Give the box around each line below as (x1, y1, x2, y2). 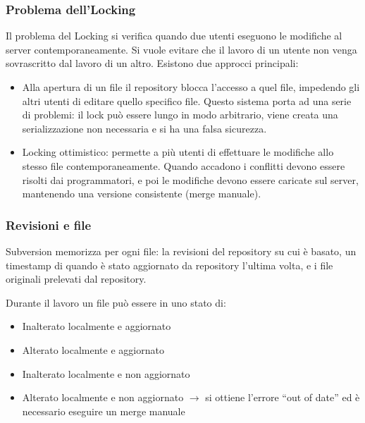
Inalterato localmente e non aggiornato (22, 366, 190, 381)
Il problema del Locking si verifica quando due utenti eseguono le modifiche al (6, 28, 342, 43)
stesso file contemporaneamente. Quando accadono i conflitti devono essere (22, 158, 345, 173)
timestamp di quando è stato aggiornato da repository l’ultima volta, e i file (6, 257, 333, 272)
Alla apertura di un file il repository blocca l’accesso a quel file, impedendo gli (22, 80, 360, 94)
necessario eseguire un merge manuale (22, 403, 185, 418)
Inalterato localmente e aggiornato (22, 319, 171, 333)
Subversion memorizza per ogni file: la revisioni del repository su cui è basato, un (6, 243, 357, 258)
